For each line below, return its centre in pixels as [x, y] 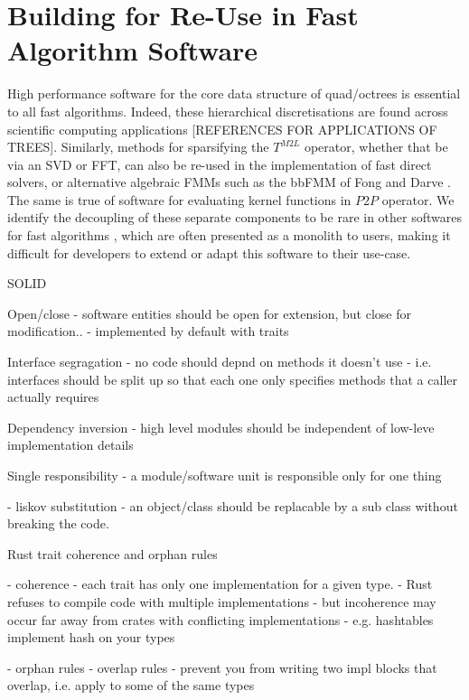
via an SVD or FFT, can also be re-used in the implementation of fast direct [220, 164]
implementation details [70, 445]
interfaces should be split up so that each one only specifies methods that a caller [232, 379]
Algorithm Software [133, 50]
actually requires [53, 397]
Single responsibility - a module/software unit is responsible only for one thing [225, 475]
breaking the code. [58, 523]
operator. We [418, 199]
